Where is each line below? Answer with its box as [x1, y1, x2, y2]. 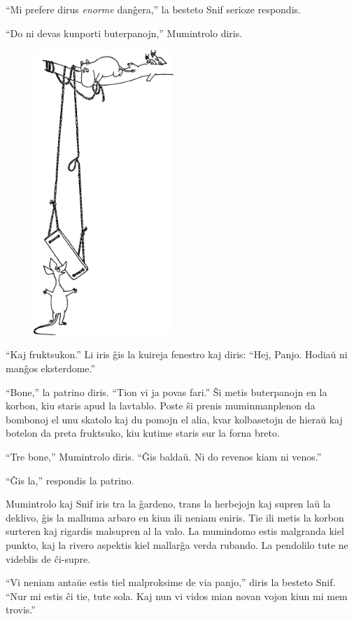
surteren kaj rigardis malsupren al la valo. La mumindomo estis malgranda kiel [6, 524, 344, 538]
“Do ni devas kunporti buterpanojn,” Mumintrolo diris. [6, 25, 243, 40]
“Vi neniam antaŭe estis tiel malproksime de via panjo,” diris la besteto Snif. [6, 575, 336, 590]
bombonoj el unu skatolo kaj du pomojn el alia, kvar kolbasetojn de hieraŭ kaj [6, 411, 343, 426]
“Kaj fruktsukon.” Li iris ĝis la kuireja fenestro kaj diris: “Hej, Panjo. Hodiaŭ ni [6, 347, 348, 362]
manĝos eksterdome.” [6, 361, 96, 376]
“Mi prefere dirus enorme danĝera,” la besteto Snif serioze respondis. [6, 2, 301, 16]
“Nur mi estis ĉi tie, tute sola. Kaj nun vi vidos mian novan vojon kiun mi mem [6, 588, 348, 603]
